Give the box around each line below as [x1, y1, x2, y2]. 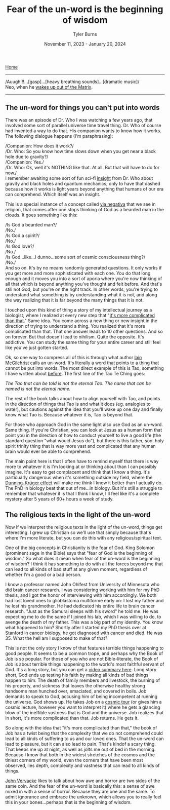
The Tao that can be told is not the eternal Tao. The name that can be [5, 380, 151, 386]
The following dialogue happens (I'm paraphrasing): [5, 133, 113, 139]
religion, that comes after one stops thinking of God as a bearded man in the [5, 206, 164, 212]
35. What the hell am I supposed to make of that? [5, 635, 108, 641]
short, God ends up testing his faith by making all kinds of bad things [5, 672, 149, 678]
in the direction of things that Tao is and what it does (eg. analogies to [5, 401, 151, 407]
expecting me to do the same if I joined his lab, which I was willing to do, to [5, 613, 161, 620]
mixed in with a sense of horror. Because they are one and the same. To [5, 788, 155, 794]
